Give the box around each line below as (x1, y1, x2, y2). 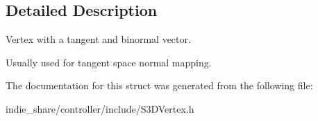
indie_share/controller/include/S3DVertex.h (6, 101, 194, 115)
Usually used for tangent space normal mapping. (6, 55, 212, 69)
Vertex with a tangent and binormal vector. (6, 32, 191, 46)
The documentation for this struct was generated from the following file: (6, 78, 313, 93)
